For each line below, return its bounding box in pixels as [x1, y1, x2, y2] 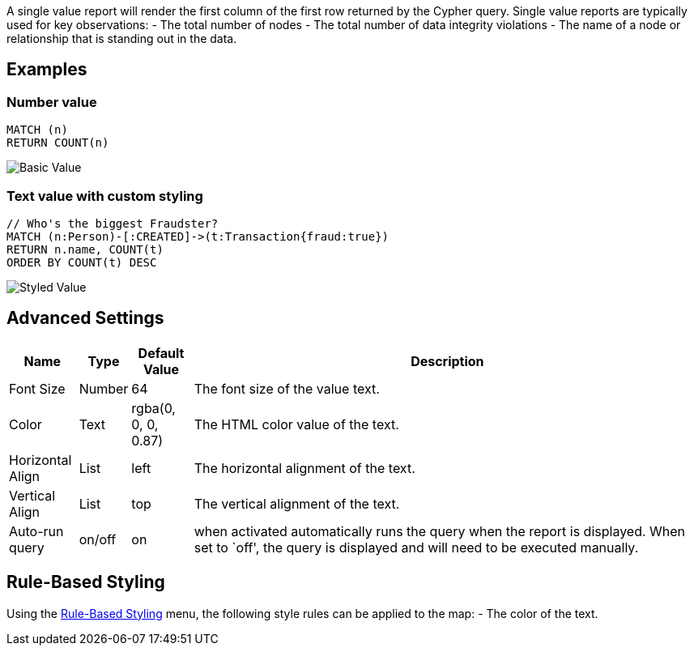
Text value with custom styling [6, 187, 203, 204]
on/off [79, 531, 117, 548]
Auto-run [9, 522, 64, 539]
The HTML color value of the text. [194, 415, 399, 433]
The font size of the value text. [194, 380, 380, 397]
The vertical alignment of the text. [194, 495, 400, 512]
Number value [6, 93, 97, 110]
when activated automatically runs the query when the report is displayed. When [194, 522, 686, 539]
